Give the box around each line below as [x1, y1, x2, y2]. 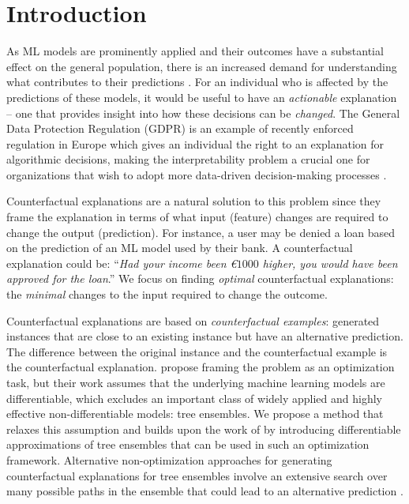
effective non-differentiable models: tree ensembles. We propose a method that [6, 405, 384, 422]
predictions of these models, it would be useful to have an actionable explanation [6, 88, 397, 105]
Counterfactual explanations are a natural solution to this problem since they [6, 193, 381, 209]
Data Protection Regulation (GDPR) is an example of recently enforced [6, 120, 354, 137]
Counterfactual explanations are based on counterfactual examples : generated [6, 312, 380, 329]
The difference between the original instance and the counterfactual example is [6, 343, 388, 359]
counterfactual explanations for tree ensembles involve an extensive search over [6, 467, 388, 483]
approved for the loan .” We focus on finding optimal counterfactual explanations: [6, 270, 394, 287]
